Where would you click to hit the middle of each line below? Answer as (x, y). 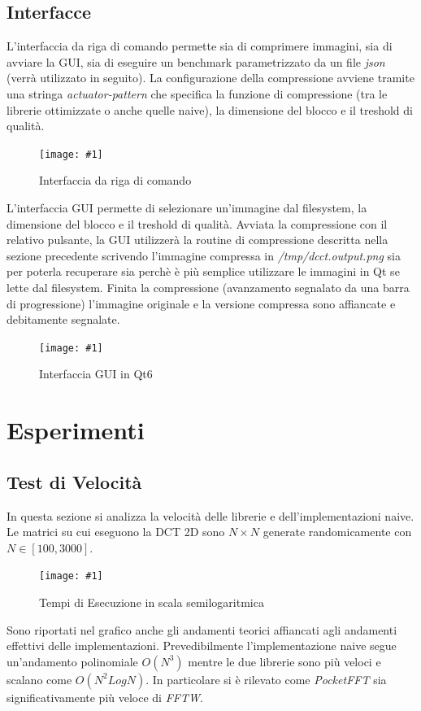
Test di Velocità (74, 481)
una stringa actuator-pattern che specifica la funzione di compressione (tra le (197, 93)
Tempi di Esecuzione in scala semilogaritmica (152, 602)
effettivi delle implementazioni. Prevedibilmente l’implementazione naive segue (202, 646)
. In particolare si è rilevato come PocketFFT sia (266, 679)
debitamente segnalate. (63, 319)
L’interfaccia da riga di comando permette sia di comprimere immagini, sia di (200, 46)
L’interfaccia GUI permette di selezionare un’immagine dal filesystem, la (187, 208)
